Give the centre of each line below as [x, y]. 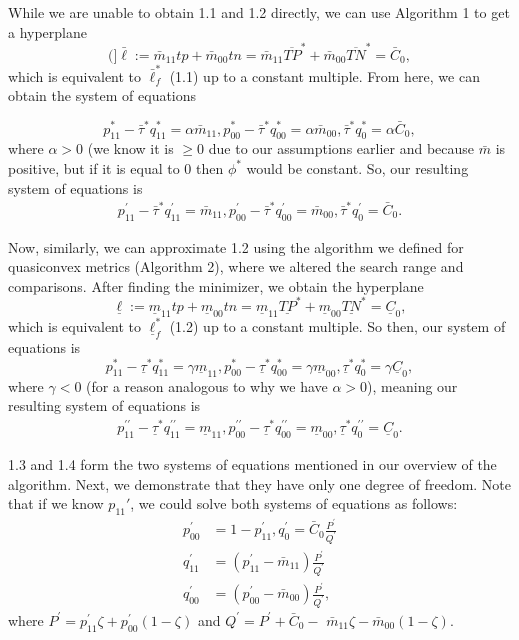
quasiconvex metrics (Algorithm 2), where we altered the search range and [236, 266]
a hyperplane [48, 31]
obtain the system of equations [102, 95]
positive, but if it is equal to [94, 167]
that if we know [56, 503]
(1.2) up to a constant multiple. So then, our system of [337, 325]
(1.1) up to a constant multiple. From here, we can [324, 75]
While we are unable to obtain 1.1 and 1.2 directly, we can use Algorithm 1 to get [259, 12]
